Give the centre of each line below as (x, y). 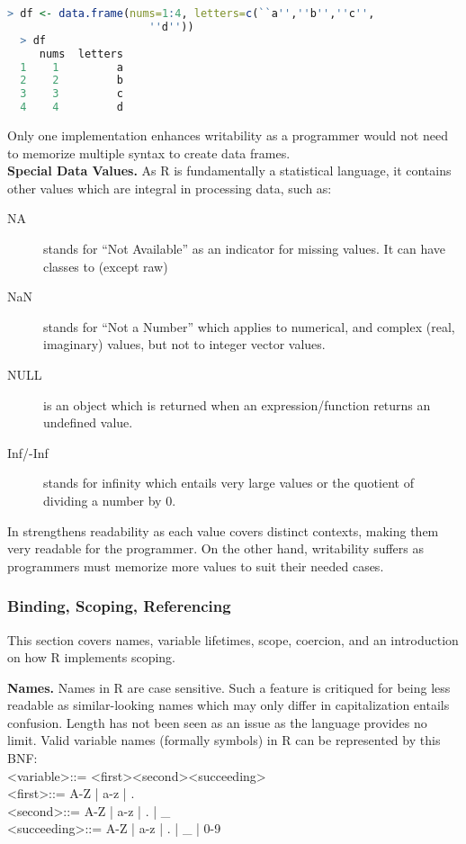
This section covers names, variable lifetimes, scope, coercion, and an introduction (233, 639)
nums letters (81, 54)
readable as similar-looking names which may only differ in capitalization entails (229, 705)
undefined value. (88, 422)
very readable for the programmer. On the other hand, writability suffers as (215, 548)
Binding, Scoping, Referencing (119, 606)
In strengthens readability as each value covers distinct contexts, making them (223, 530)
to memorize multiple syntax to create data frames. (149, 153)
